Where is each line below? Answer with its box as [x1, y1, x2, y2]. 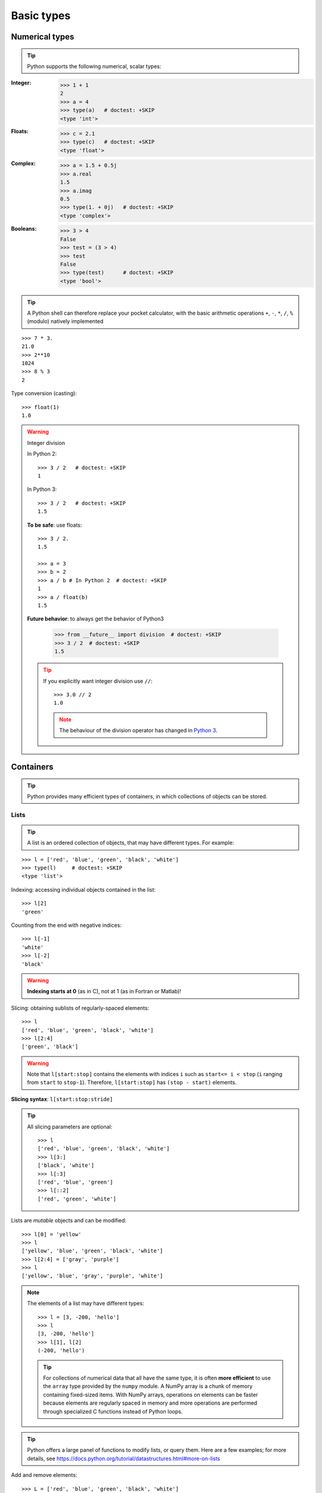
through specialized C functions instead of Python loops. [43, 1408, 183, 1415]
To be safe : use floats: [27, 521, 82, 529]
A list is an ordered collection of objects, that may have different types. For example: [27, 839, 234, 846]
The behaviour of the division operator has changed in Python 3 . [59, 727, 218, 734]
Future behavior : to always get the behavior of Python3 [27, 615, 164, 622]
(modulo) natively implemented [27, 318, 104, 325]
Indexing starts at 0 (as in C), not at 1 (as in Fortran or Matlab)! [27, 988, 181, 995]
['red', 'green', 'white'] [38, 1195, 116, 1202]
